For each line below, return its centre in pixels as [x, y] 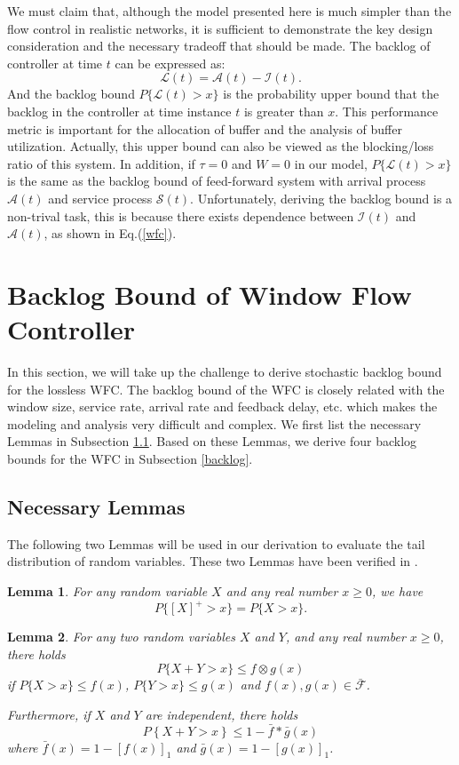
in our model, [331, 163]
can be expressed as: [170, 63]
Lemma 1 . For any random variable [107, 590]
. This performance [387, 111]
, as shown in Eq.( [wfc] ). [110, 233]
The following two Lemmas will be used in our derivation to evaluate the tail [216, 543]
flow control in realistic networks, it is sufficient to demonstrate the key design [220, 28]
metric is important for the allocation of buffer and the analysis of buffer [205, 128]
